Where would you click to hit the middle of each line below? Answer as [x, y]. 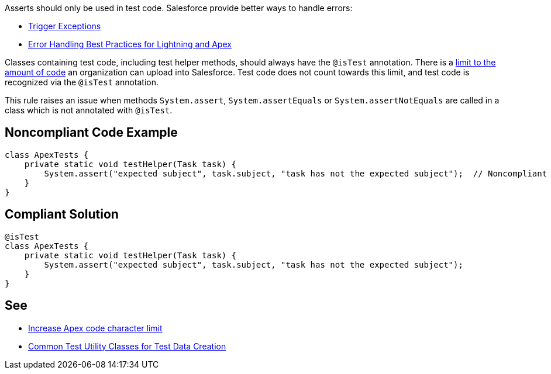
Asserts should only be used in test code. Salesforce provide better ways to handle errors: [179, 8]
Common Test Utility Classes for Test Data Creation [127, 346]
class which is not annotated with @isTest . [89, 110]
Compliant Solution [62, 214]
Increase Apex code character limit [95, 328]
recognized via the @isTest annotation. [82, 82]
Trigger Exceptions [65, 26]
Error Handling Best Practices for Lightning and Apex [130, 44]
